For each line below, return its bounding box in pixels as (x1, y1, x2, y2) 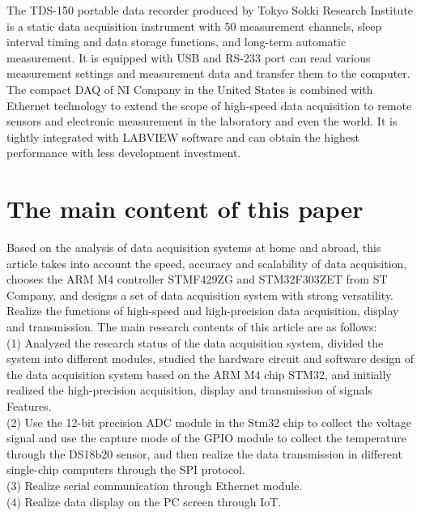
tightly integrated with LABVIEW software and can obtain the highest (6, 128, 360, 145)
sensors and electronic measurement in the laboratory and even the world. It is (6, 113, 398, 130)
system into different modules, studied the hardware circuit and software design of (6, 350, 415, 367)
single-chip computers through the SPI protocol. (6, 461, 245, 478)
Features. (6, 398, 52, 414)
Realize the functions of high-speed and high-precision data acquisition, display (6, 302, 399, 319)
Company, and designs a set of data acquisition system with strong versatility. (6, 286, 393, 303)
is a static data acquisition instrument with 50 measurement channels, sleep (6, 17, 382, 34)
